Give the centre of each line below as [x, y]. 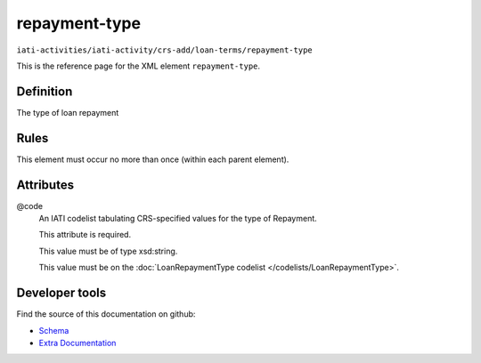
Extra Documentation [77, 343]
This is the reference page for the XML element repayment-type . [139, 66]
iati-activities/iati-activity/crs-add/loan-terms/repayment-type [165, 50]
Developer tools [61, 293]
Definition [45, 91]
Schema [54, 330]
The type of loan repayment [68, 112]
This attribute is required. [85, 235]
